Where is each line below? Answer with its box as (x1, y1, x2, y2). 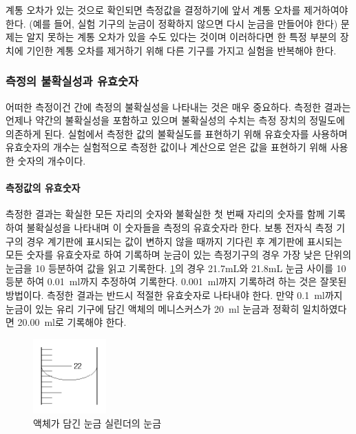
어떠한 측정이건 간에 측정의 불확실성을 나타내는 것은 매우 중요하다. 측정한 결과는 (6, 99, 351, 114)
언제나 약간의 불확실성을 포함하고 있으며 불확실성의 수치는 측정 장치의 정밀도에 (6, 113, 345, 127)
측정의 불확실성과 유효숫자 (6, 72, 139, 90)
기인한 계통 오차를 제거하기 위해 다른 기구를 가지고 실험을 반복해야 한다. (26, 43, 337, 57)
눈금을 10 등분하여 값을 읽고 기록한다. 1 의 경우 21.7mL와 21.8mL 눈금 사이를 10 (6, 260, 346, 275)
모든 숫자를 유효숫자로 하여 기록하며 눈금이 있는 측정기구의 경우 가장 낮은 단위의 (6, 247, 352, 262)
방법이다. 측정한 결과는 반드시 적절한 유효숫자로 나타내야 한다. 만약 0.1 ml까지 (6, 287, 343, 302)
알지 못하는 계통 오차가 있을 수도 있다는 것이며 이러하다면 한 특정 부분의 (26, 30, 337, 44)
